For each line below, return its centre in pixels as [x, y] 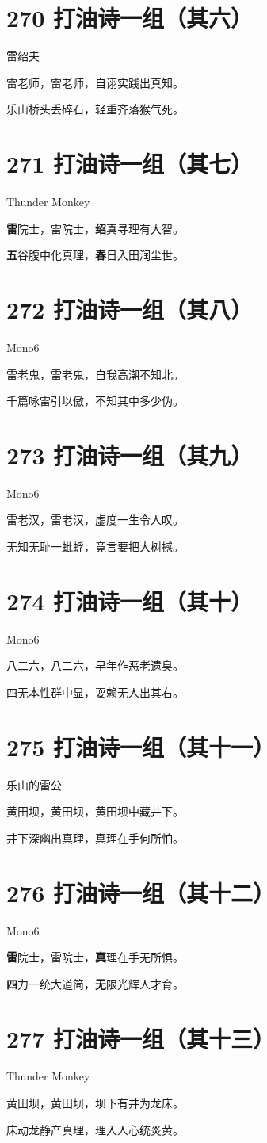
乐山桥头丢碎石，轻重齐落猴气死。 [95, 109]
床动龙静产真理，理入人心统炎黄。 [95, 1129]
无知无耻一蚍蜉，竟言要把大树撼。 [95, 547]
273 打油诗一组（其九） [130, 455]
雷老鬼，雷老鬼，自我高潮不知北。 [95, 374]
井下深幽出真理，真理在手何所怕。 [95, 837]
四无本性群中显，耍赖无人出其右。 [95, 692]
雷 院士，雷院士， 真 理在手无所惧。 [95, 957]
